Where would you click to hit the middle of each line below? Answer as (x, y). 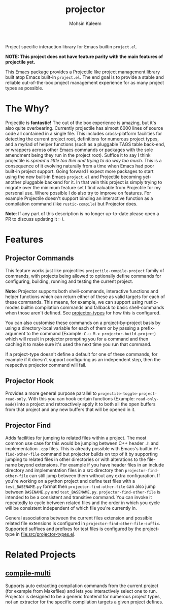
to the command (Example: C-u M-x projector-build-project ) (91, 333)
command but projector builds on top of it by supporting (99, 454)
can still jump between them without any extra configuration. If (95, 475)
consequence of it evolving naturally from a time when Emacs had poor (80, 166)
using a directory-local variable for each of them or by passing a (72, 328)
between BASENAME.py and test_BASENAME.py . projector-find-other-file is (83, 491)
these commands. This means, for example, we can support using (74, 302)
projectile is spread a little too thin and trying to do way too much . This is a (83, 160)
